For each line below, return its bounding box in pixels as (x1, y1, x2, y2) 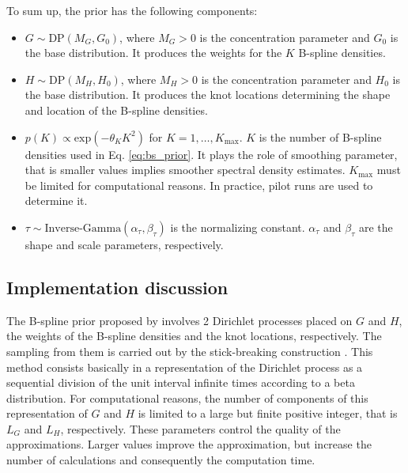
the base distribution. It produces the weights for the (25, 44, 282, 61)
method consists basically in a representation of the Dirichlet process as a (6, 358, 363, 375)
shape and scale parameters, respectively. (25, 236, 224, 252)
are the (358, 218, 393, 235)
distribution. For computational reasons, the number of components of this (6, 389, 368, 406)
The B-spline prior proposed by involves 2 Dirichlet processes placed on (6, 312, 353, 328)
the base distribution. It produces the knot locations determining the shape (25, 86, 391, 103)
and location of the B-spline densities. (25, 101, 208, 118)
